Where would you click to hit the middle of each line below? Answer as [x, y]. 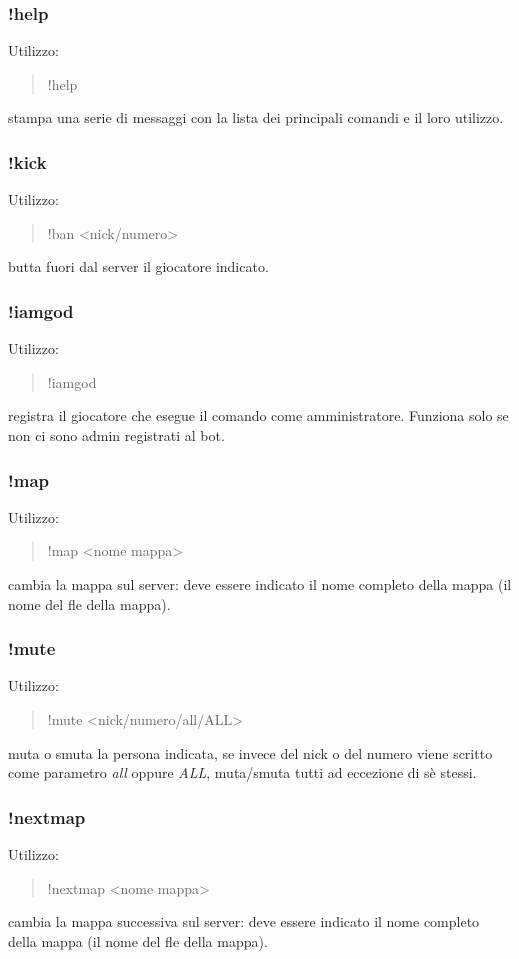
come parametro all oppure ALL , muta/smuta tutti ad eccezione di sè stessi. [242, 772]
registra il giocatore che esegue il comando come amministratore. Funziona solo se [258, 415]
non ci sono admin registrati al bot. [116, 435]
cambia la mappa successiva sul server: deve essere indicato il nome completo [244, 921]
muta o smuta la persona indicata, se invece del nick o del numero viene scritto [250, 752]
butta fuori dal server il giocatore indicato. [138, 266]
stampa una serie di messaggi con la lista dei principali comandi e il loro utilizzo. [256, 117]
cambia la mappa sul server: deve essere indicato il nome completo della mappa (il [260, 584]
